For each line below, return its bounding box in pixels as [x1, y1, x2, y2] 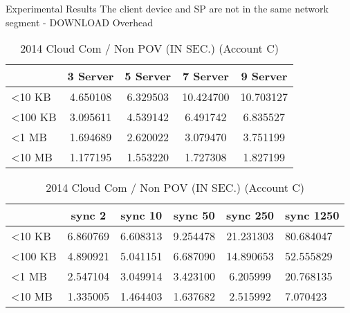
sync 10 [120, 207, 163, 224]
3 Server [67, 68, 114, 84]
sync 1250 [285, 207, 340, 224]
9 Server [241, 68, 288, 84]
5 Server [125, 68, 172, 84]
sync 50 [173, 207, 215, 224]
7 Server [182, 68, 229, 84]
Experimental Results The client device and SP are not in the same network [6, 1, 329, 15]
